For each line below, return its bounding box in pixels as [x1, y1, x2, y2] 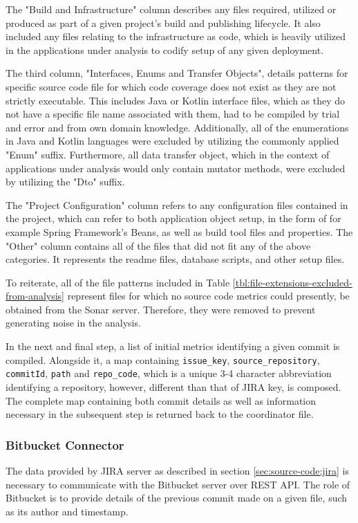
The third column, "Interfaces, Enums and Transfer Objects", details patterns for [6, 66, 348, 80]
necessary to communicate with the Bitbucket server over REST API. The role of [6, 477, 350, 491]
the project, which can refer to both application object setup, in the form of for [6, 211, 341, 226]
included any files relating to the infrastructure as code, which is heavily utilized [6, 29, 346, 44]
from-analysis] [6, 288, 64, 303]
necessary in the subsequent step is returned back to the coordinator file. [6, 407, 314, 421]
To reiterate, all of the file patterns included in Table [6, 275, 230, 289]
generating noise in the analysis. [6, 315, 141, 330]
